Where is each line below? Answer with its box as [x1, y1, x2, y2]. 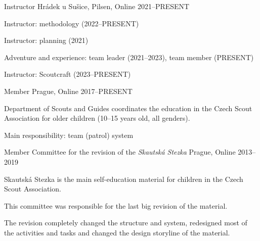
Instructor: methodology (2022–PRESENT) [4, 18, 139, 28]
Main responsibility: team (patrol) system [4, 129, 134, 140]
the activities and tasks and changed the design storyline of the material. [4, 227, 230, 237]
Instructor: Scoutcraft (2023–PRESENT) [4, 69, 131, 79]
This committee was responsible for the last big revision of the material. [4, 200, 228, 211]
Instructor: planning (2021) [4, 35, 89, 45]
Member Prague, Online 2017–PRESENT [4, 85, 133, 96]
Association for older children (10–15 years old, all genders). [4, 113, 190, 123]
